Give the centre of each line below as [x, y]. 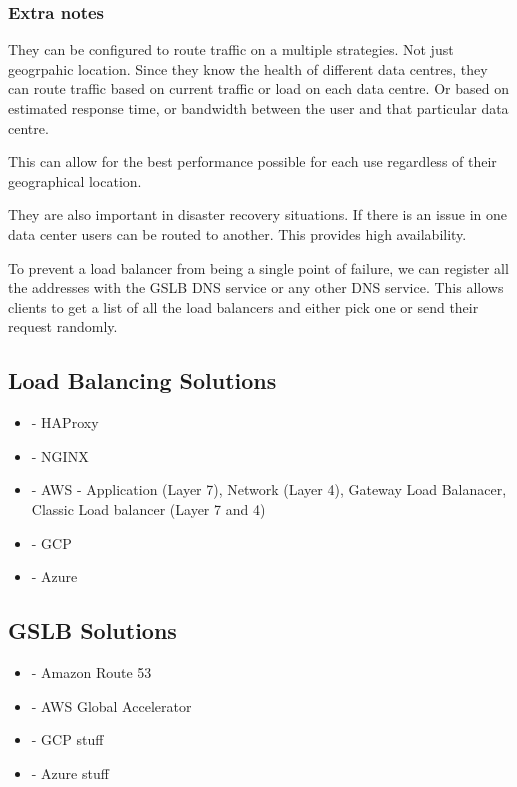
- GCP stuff [67, 739]
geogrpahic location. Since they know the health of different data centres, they [248, 68]
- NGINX [60, 455]
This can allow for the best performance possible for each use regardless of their [252, 161]
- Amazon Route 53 [91, 671]
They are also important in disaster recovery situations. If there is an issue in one [257, 214]
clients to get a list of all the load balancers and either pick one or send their [243, 306]
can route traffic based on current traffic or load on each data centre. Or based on [258, 88]
